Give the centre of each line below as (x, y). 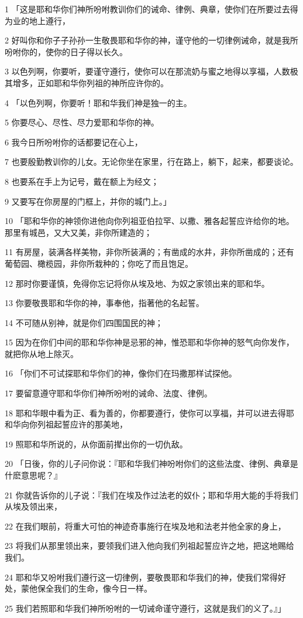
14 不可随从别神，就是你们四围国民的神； (84, 322)
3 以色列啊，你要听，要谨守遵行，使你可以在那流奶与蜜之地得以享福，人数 (147, 71)
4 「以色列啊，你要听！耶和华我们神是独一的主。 (98, 102)
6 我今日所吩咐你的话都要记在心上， (74, 142)
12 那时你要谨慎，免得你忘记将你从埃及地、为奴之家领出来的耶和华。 (137, 283)
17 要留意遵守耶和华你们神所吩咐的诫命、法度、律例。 (109, 393)
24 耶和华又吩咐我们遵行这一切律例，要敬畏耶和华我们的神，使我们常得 (141, 577)
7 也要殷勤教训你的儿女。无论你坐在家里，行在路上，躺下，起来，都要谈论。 (151, 162)
